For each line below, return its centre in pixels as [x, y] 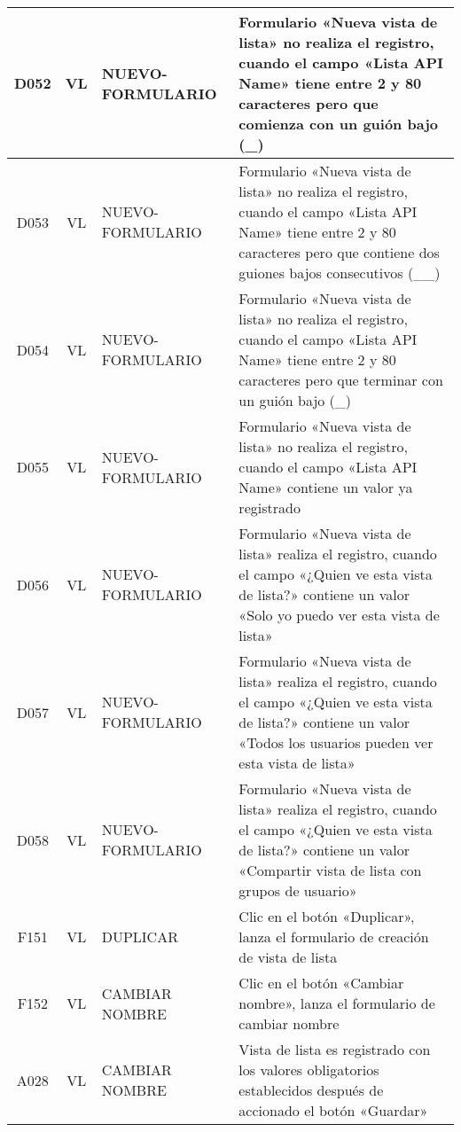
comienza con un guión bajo [338, 124]
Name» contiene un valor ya [326, 487]
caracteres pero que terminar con [341, 380]
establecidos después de [311, 1090]
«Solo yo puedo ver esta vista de [339, 615]
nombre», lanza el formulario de [337, 1003]
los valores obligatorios [309, 1070]
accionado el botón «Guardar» [333, 1110]
